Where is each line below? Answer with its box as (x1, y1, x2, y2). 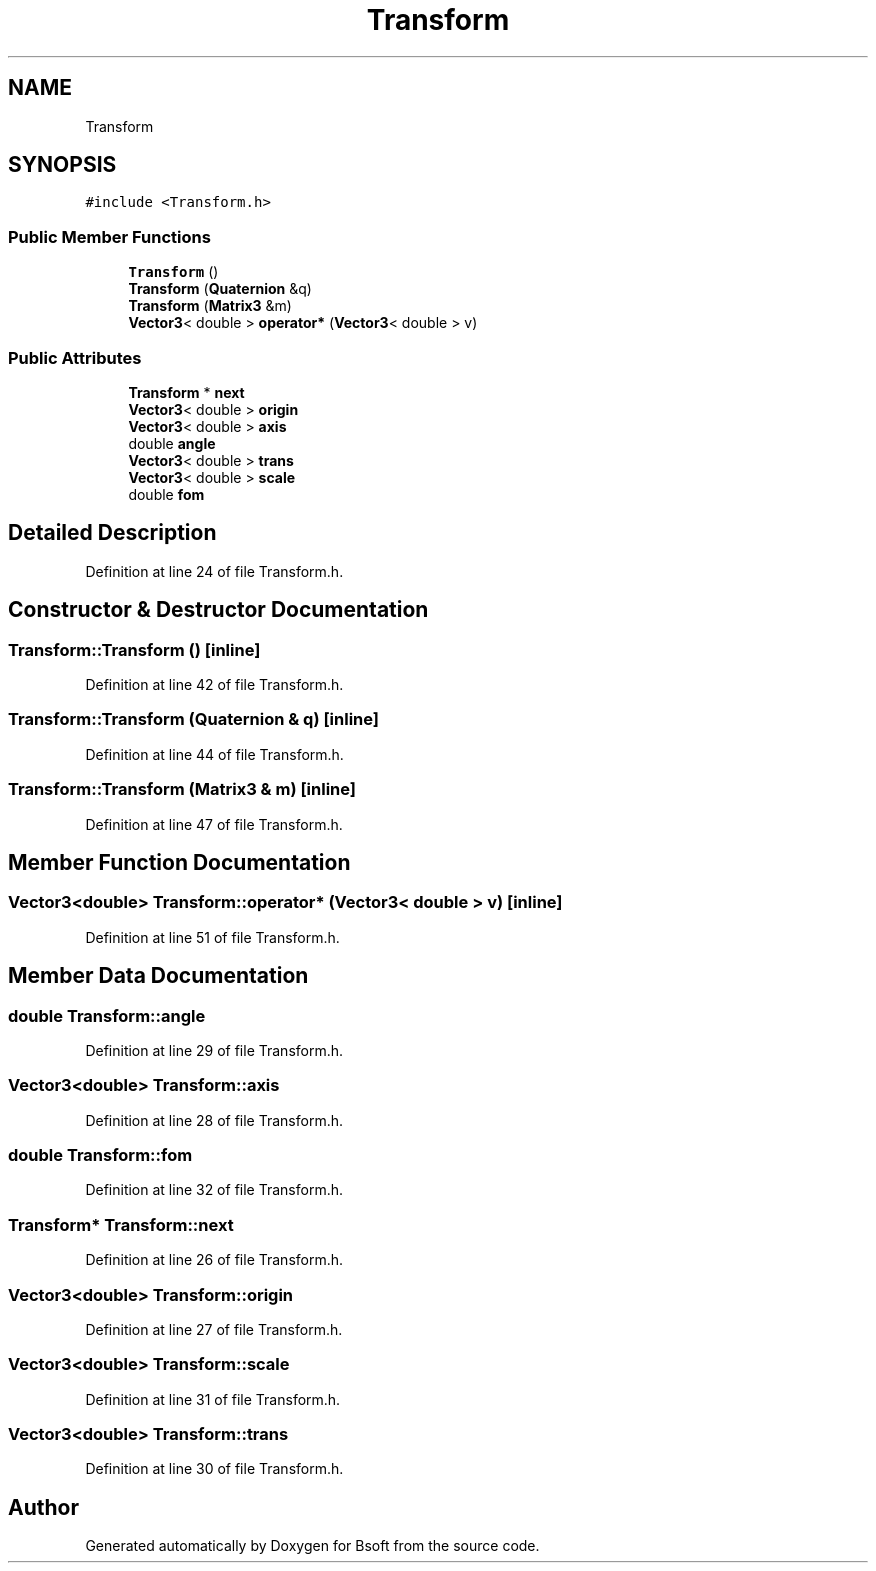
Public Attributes (8, 347, 142, 368)
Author (8, 1494, 79, 1520)
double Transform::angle (8, 1005, 206, 1026)
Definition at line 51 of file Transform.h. (85, 928, 340, 946)
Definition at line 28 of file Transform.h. (85, 1111, 344, 1129)
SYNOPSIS (8, 152, 117, 178)
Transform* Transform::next (8, 1214, 234, 1235)
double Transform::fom (8, 1145, 193, 1166)
